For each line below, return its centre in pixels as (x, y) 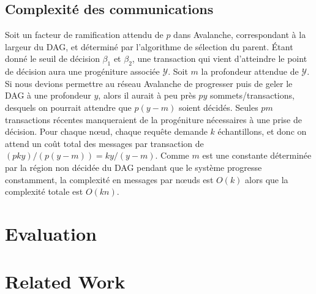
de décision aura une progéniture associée (82, 71)
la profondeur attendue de (250, 71)
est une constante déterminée (257, 155)
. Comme (172, 155)
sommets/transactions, (252, 95)
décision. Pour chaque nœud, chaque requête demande (106, 131)
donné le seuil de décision (52, 58)
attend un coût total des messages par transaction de (104, 143)
